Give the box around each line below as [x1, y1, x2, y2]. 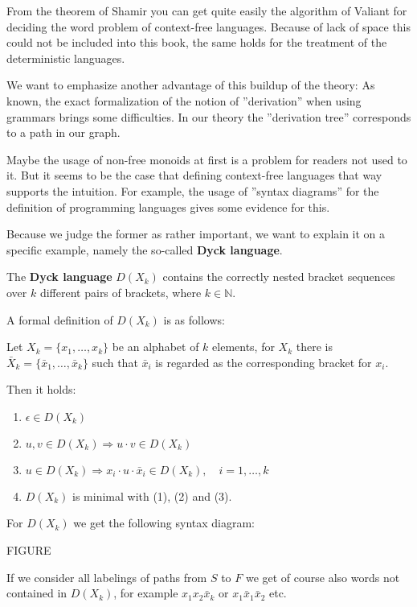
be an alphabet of [112, 338, 199, 355]
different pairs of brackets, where [39, 283, 202, 300]
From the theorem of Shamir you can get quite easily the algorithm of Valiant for [6, 2, 407, 19]
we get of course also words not [245, 568, 400, 585]
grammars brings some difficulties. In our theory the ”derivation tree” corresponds [6, 108, 411, 125]
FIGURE [6, 542, 51, 559]
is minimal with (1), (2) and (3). [72, 487, 232, 504]
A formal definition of [6, 311, 113, 328]
